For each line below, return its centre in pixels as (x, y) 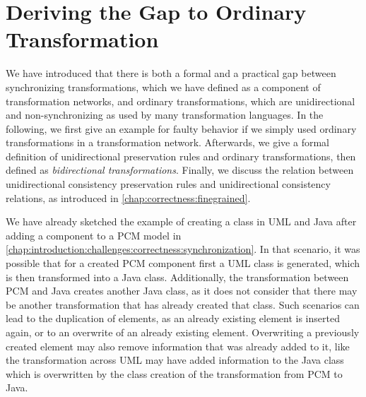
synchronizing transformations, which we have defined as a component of (163, 87)
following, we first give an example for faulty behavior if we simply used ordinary (181, 128)
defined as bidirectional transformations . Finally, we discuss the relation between (180, 170)
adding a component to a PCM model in (94, 235)
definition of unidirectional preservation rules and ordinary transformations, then (181, 156)
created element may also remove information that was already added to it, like (178, 346)
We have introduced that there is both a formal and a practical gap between (171, 73)
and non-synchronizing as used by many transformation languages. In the (165, 115)
